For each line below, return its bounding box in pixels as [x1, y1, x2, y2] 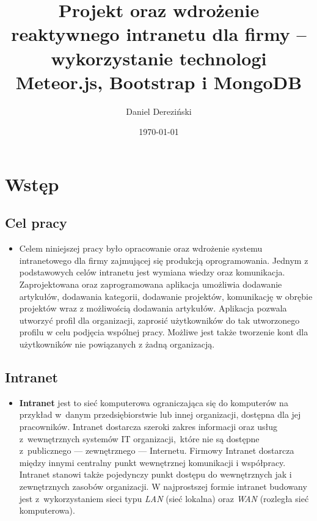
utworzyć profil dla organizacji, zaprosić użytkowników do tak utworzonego [19, 313, 300, 326]
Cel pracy [5, 213, 67, 232]
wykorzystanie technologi [51, 45, 267, 70]
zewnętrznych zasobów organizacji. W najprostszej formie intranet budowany [19, 479, 307, 492]
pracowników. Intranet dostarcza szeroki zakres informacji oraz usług [19, 420, 277, 432]
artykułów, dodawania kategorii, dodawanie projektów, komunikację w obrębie [19, 290, 313, 302]
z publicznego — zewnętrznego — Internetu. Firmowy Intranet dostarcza [19, 444, 294, 457]
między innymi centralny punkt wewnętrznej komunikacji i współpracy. [19, 456, 286, 468]
